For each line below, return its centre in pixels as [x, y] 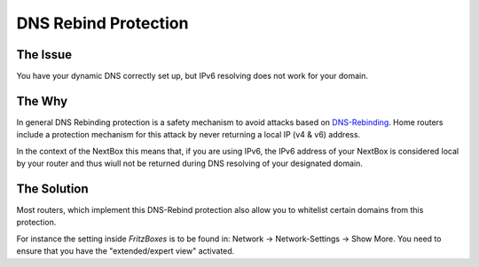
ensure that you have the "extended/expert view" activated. [126, 251]
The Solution [52, 188]
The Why [42, 101]
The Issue [44, 55]
